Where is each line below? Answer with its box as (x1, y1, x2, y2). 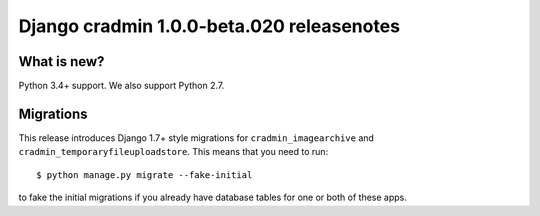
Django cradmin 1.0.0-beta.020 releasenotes (18, 15, 400, 37)
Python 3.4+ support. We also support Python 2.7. (18, 80, 225, 92)
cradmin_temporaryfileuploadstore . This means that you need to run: (18, 146, 329, 158)
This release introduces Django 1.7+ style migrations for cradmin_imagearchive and (18, 131, 375, 144)
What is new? (18, 53, 105, 70)
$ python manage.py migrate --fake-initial (36, 169, 253, 180)
